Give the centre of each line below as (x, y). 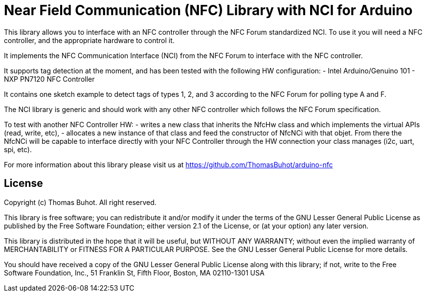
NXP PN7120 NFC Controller (49, 79)
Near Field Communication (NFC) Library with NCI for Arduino (208, 10)
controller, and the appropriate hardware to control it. (89, 40)
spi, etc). (18, 149)
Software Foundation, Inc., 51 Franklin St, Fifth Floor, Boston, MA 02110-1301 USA (134, 273)
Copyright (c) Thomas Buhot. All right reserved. (80, 202)
